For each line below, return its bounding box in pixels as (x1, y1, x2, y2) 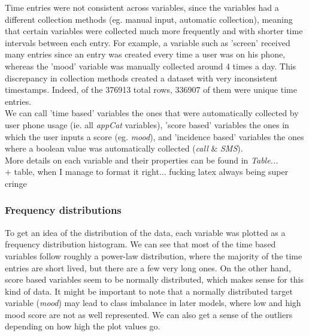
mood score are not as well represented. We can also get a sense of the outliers (5, 308, 293, 320)
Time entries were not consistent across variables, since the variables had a (5, 1, 279, 13)
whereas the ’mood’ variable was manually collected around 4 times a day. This (5, 59, 296, 72)
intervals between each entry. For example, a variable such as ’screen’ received (5, 36, 290, 49)
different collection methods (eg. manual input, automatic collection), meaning (5, 13, 293, 25)
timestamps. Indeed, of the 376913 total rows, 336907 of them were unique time (5, 83, 297, 96)
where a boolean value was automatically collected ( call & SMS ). (5, 142, 243, 155)
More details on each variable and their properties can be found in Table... (5, 153, 278, 166)
